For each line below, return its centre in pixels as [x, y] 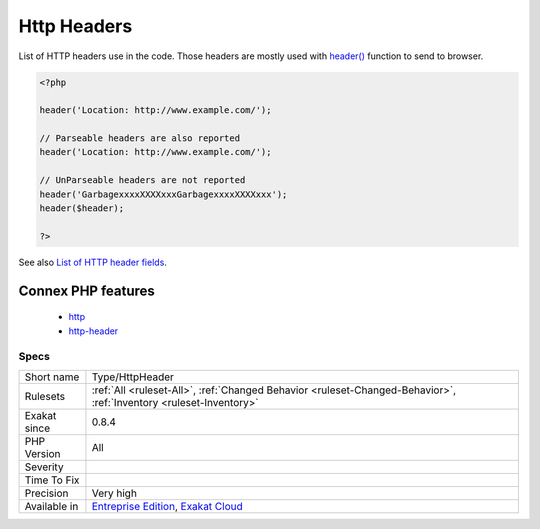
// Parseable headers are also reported [139, 138]
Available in [51, 506]
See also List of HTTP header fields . [92, 262]
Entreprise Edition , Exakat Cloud [167, 506]
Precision [46, 493]
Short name [52, 377]
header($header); [82, 208]
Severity [44, 467]
